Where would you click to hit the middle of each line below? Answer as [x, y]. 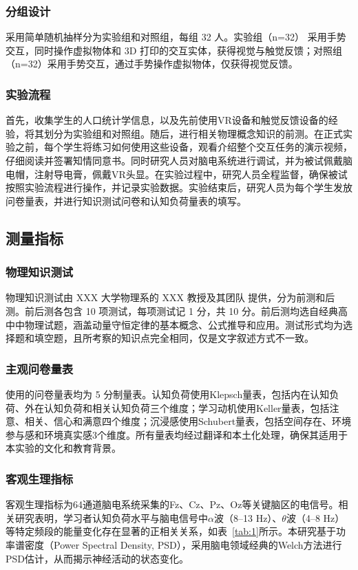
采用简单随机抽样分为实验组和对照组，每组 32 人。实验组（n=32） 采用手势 [176, 37]
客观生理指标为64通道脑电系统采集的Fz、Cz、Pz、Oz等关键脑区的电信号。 [172, 504]
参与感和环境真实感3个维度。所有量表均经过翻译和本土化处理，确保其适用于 [177, 434]
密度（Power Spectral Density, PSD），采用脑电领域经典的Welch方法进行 [183, 544]
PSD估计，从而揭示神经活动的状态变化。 [97, 558]
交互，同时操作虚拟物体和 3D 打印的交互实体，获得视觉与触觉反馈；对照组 [174, 50]
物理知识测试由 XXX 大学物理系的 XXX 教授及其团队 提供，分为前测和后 [170, 297]
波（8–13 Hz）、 [248, 517]
